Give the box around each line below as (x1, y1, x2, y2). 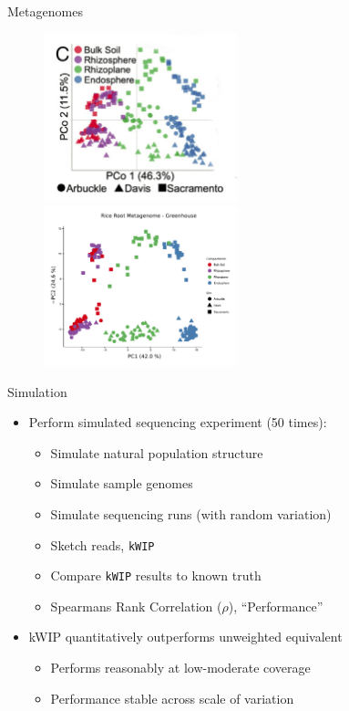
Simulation (7, 382, 67, 401)
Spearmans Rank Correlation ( (50, 596, 222, 615)
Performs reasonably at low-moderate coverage (50, 658, 311, 677)
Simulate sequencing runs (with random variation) (50, 504, 332, 523)
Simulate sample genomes (50, 474, 193, 493)
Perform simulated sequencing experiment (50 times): (28, 413, 327, 432)
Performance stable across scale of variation (50, 688, 294, 707)
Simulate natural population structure (50, 443, 263, 462)
